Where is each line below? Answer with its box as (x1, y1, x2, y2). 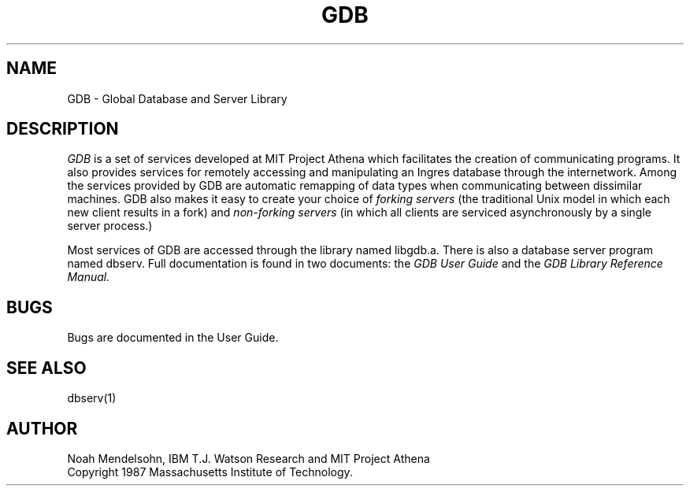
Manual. (67, 270, 110, 284)
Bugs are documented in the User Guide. (67, 331, 279, 345)
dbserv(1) (67, 391, 117, 405)
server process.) (67, 219, 153, 233)
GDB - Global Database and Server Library (67, 91, 287, 105)
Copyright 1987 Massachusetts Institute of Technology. (67, 464, 353, 479)
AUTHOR (6, 418, 78, 438)
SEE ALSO (6, 357, 87, 378)
